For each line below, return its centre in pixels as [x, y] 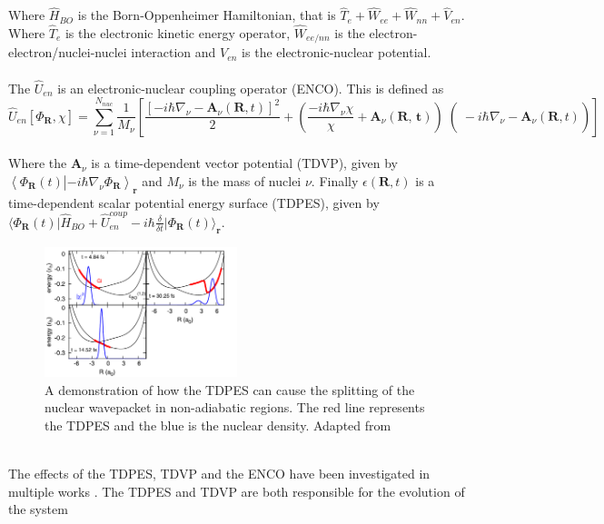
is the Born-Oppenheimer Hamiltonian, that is [207, 15]
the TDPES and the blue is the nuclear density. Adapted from [218, 425]
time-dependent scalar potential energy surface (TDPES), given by [194, 202]
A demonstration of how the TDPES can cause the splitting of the [230, 389]
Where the [38, 163]
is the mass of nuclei [245, 180]
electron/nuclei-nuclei [68, 52]
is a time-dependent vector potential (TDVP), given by [244, 163]
